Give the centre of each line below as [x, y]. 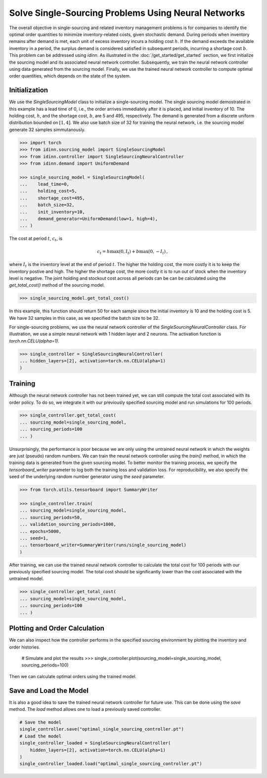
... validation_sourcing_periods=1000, [68, 524]
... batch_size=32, [47, 205]
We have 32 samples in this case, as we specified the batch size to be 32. [85, 318]
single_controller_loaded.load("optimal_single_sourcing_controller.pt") [111, 764]
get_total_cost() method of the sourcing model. [57, 285]
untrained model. [26, 579]
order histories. [25, 647]
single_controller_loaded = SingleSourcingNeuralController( [95, 743]
